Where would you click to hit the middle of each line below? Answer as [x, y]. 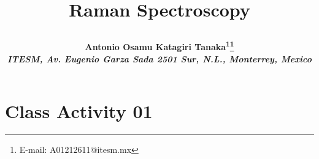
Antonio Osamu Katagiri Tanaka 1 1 [159, 46]
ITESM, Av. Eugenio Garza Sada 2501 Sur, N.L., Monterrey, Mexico [159, 58]
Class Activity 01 [79, 111]
